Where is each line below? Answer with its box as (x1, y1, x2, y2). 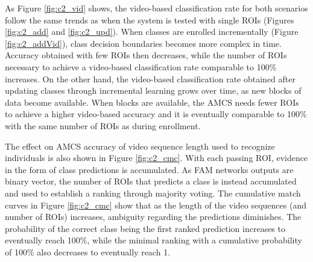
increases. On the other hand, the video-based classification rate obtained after (5, 72, 296, 85)
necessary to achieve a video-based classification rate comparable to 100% (5, 60, 277, 73)
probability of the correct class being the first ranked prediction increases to (5, 222, 285, 234)
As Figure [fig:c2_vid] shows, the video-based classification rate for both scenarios (5, 2, 308, 14)
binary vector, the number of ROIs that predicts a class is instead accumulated (5, 175, 297, 187)
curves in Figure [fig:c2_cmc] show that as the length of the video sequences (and (5, 198, 306, 211)
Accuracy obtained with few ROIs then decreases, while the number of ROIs (5, 49, 287, 61)
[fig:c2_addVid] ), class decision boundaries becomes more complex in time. (5, 37, 282, 49)
